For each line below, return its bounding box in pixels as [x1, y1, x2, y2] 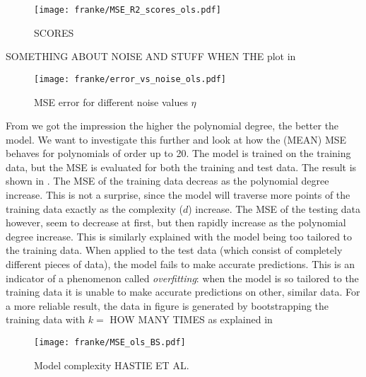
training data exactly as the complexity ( [6, 201, 183, 216]
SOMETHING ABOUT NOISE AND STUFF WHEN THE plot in [6, 49, 296, 64]
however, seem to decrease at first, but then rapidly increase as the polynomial [6, 215, 346, 230]
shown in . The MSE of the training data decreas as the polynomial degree [6, 173, 329, 188]
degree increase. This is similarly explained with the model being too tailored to [6, 228, 353, 243]
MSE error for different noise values [34, 94, 188, 109]
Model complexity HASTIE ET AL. [34, 357, 189, 372]
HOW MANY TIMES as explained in [110, 312, 273, 327]
